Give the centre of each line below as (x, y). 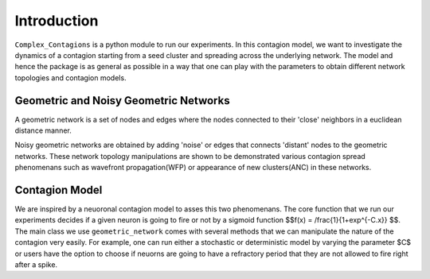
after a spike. (36, 265)
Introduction (57, 21)
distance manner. (43, 130)
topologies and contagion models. (70, 77)
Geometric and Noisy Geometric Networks (122, 101)
